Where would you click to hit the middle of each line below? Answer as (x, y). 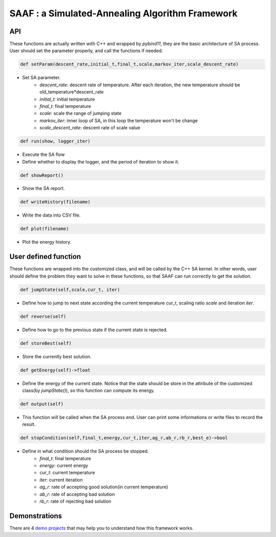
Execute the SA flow (43, 155)
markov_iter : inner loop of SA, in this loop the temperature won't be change (119, 121)
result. (29, 425)
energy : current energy (64, 465)
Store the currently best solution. (57, 356)
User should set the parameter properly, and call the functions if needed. (86, 51)
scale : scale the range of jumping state (81, 113)
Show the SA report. (43, 189)
